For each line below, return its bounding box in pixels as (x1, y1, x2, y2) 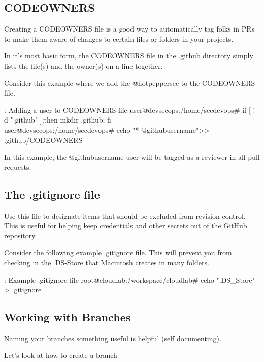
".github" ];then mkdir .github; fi (10, 114, 111, 125)
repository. (4, 230, 37, 240)
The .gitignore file (4, 186, 100, 202)
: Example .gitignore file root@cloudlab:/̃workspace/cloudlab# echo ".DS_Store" (4, 274, 255, 285)
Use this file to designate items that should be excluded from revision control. (4, 210, 246, 221)
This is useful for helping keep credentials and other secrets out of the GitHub (4, 220, 247, 231)
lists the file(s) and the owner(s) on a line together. (4, 60, 163, 71)
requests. (4, 161, 31, 172)
